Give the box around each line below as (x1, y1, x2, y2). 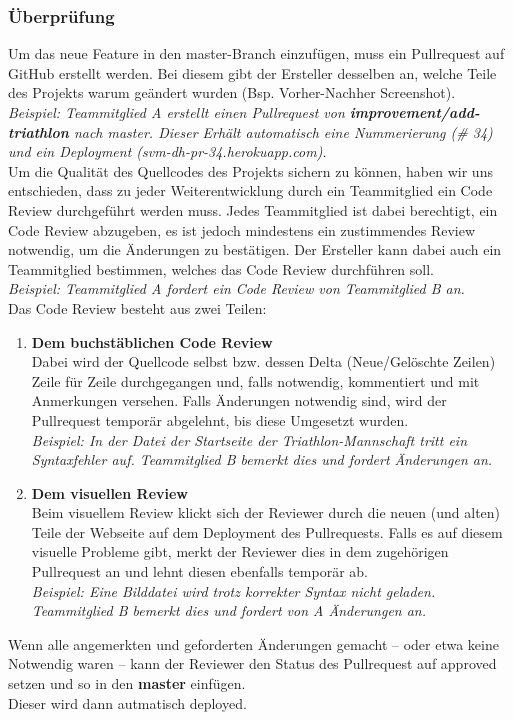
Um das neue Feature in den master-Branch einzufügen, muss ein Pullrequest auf (8, 43, 505, 64)
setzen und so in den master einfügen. (8, 673, 246, 694)
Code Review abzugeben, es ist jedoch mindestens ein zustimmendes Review (8, 219, 476, 240)
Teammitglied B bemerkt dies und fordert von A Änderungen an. (31, 600, 427, 621)
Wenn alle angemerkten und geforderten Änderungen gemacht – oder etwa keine (8, 633, 499, 654)
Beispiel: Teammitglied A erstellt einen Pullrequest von (8, 102, 345, 122)
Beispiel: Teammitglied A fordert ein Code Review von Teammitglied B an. (8, 278, 465, 299)
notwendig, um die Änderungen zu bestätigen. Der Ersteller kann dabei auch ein (8, 239, 502, 260)
